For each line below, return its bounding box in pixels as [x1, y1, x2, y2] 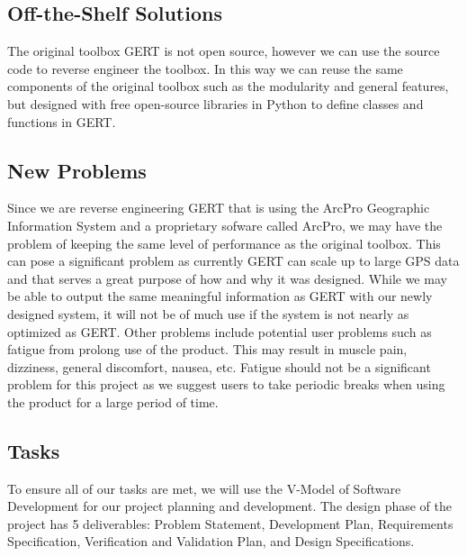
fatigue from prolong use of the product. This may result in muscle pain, [7, 340, 408, 359]
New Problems [7, 156, 147, 184]
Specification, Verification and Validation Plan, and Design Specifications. [7, 532, 415, 551]
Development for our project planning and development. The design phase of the [7, 497, 452, 515]
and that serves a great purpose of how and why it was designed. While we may [7, 269, 447, 287]
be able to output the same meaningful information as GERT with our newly [7, 287, 433, 305]
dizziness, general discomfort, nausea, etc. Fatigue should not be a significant [7, 357, 431, 376]
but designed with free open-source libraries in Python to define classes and [7, 94, 424, 113]
